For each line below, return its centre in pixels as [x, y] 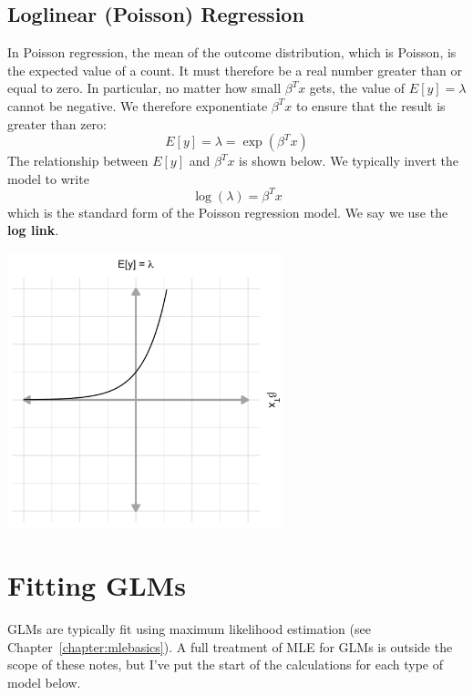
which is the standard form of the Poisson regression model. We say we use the [228, 212]
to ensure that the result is [370, 105]
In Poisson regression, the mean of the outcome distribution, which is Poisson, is [232, 52]
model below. [44, 682]
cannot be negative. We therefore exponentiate [138, 105]
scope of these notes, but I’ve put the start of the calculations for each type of [225, 664]
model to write [48, 178]
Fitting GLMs [97, 585]
